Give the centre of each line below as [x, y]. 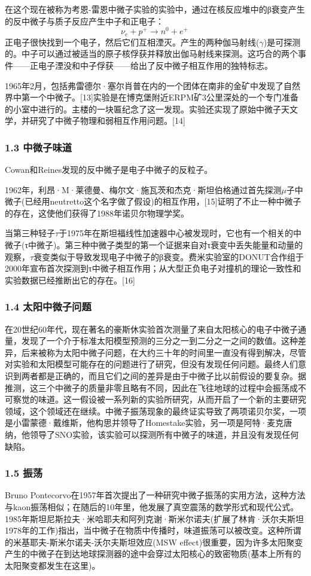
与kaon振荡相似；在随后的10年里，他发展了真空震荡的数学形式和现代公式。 [152, 507]
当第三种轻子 [30, 233]
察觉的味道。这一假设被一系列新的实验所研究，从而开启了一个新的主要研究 [159, 399]
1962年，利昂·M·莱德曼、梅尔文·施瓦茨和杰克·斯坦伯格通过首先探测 [143, 189]
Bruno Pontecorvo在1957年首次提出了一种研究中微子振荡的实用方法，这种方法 [155, 495]
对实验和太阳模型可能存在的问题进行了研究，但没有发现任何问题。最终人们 [151, 364]
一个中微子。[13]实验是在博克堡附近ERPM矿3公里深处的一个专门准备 [164, 97]
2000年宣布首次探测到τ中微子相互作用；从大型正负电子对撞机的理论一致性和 [153, 268]
